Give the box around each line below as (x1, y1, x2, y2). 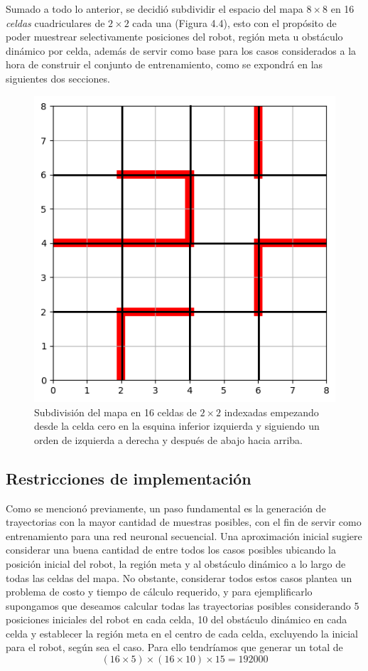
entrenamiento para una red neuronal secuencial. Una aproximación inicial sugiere (6, 528, 362, 543)
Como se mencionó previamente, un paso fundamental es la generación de (6, 500, 326, 515)
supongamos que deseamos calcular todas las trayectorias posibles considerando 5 (6, 598, 359, 613)
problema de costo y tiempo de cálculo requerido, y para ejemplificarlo (6, 584, 313, 599)
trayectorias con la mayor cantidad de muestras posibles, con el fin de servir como (6, 514, 362, 529)
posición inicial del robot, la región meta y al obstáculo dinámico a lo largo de (6, 556, 346, 571)
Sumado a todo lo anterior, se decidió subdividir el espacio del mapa (6, 1, 303, 16)
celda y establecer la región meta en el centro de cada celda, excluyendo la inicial (6, 625, 358, 640)
